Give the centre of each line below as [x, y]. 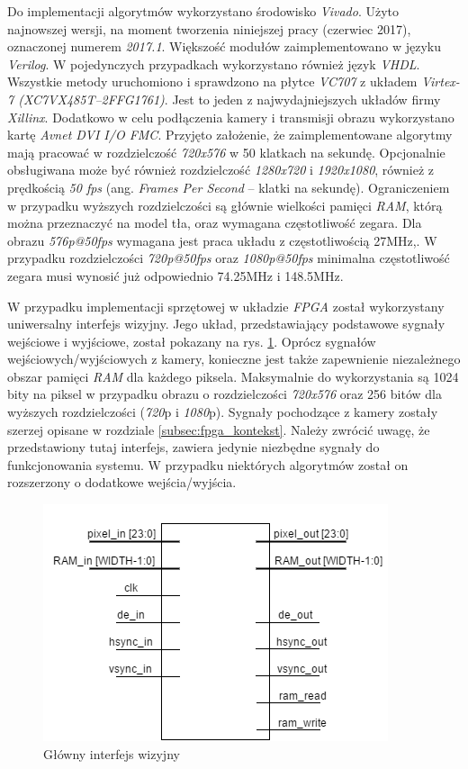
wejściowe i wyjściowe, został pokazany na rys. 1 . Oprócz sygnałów [192, 341]
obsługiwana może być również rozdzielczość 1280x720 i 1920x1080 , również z [221, 170]
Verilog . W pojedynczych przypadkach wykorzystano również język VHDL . [214, 63]
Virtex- [441, 81]
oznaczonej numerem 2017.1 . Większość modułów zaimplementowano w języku [225, 46]
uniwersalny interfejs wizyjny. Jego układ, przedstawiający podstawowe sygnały [226, 324]
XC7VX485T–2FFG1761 [91, 99]
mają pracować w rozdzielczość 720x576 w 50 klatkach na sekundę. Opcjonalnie [226, 152]
